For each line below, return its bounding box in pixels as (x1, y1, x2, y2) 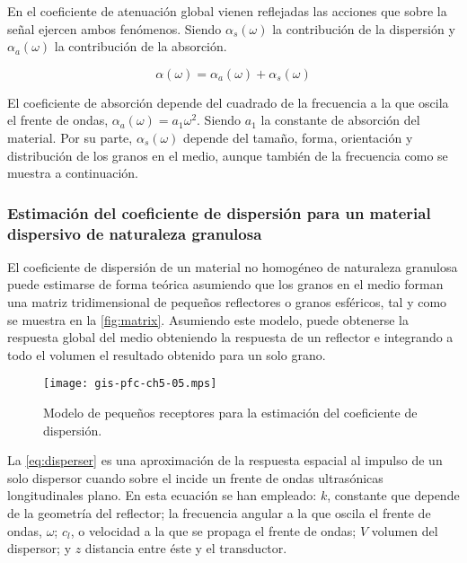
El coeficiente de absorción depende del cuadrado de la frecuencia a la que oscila (7, 92, 449, 111)
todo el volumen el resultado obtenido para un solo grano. (7, 345, 326, 364)
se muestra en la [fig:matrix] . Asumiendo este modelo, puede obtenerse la (7, 310, 409, 329)
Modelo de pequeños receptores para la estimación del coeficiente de (43, 403, 418, 422)
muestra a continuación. (7, 163, 138, 182)
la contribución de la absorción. (54, 37, 227, 56)
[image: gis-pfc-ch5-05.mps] (43, 377, 217, 391)
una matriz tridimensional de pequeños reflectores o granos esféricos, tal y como (7, 293, 447, 312)
